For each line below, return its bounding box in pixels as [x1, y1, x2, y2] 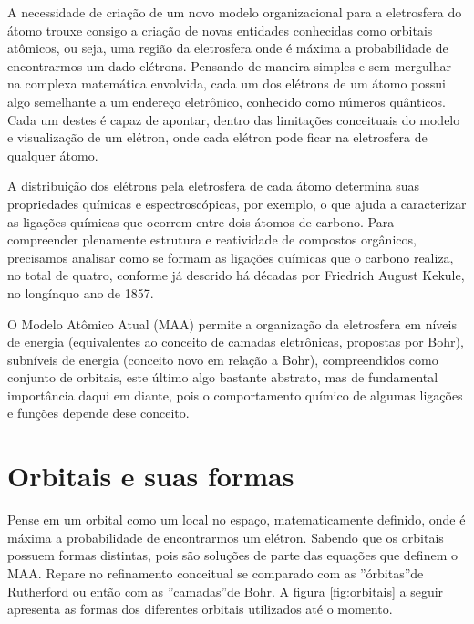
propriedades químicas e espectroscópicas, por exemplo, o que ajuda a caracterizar [7, 193, 467, 213]
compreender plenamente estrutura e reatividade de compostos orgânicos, [7, 230, 417, 249]
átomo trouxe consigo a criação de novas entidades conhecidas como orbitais [7, 20, 433, 39]
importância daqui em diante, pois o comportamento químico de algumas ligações [7, 385, 463, 404]
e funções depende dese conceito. [7, 403, 190, 422]
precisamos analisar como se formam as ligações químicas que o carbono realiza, [7, 247, 454, 266]
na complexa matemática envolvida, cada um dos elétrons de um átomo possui [7, 74, 446, 93]
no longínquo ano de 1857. [7, 283, 154, 302]
